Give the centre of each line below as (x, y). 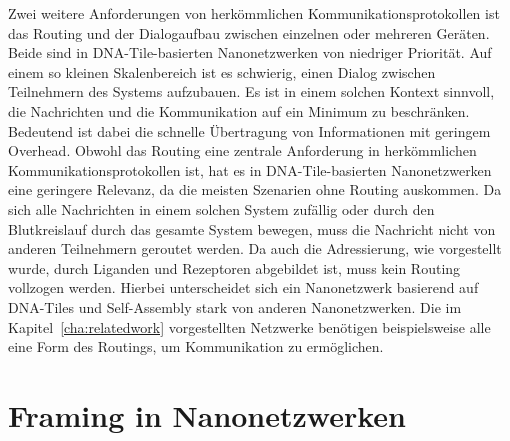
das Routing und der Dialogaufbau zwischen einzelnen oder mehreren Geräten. (249, 32)
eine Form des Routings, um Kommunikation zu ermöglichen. (196, 346)
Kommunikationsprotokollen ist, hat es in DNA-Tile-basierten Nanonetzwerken (250, 169)
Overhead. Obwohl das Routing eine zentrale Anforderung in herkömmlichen (242, 150)
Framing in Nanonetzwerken (207, 414)
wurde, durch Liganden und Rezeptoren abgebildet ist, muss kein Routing (234, 267)
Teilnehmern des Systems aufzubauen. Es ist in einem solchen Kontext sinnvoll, (251, 91)
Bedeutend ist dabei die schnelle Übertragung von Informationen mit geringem (249, 130)
